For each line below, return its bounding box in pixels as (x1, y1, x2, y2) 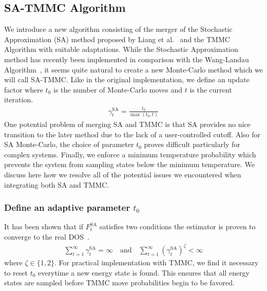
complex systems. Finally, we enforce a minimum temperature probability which (4, 149, 256, 159)
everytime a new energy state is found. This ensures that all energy (38, 267, 250, 278)
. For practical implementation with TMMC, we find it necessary (54, 257, 259, 268)
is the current (189, 84, 232, 95)
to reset (4, 267, 28, 278)
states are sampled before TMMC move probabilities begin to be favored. (4, 277, 235, 288)
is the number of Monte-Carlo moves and (53, 84, 183, 95)
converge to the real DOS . (4, 231, 89, 242)
